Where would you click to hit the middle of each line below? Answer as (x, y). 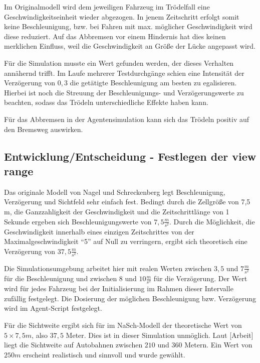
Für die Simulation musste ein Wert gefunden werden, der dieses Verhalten (119, 63)
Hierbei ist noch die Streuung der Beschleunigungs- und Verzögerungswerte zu (124, 92)
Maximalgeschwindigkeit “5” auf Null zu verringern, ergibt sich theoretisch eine (126, 241)
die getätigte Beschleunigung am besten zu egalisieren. (153, 83)
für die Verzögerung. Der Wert (200, 278)
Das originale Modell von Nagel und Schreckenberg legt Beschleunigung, (115, 192)
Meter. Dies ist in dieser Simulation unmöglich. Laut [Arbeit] (160, 335)
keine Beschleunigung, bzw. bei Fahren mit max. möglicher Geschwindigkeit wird (128, 26)
